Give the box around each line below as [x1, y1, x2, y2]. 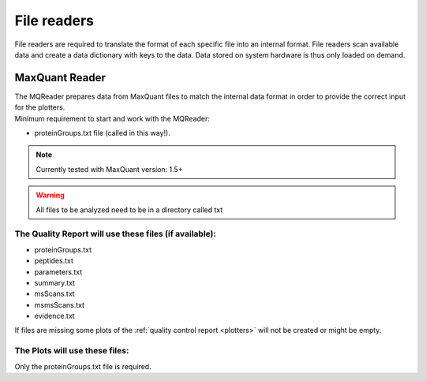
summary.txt [34, 278, 75, 287]
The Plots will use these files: [14, 346, 129, 357]
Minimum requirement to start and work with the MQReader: [14, 114, 211, 123]
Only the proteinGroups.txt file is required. [14, 361, 151, 371]
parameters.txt [34, 267, 83, 276]
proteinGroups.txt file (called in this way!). [34, 129, 171, 138]
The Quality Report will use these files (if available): [14, 229, 217, 240]
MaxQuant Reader [14, 71, 106, 84]
